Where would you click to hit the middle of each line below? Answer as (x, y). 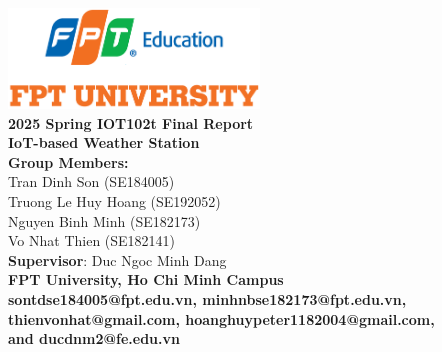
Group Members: (68, 161)
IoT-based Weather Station (104, 142)
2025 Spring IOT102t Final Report (131, 122)
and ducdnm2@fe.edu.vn (94, 338)
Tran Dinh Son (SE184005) (91, 181)
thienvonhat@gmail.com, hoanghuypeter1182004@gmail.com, (221, 318)
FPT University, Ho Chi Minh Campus (146, 279)
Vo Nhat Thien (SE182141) (92, 240)
